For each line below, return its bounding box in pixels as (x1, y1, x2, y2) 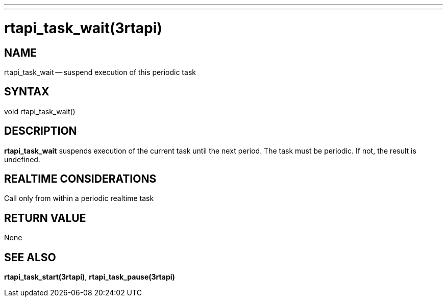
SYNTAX (4, 85, 49, 98)
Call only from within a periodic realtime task (4, 194, 154, 203)
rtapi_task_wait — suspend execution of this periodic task (4, 67, 196, 77)
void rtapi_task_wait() (4, 107, 76, 116)
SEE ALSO (4, 250, 56, 264)
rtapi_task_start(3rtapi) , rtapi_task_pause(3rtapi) (4, 272, 175, 282)
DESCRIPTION (4, 124, 77, 138)
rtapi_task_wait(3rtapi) (4, 19, 162, 37)
